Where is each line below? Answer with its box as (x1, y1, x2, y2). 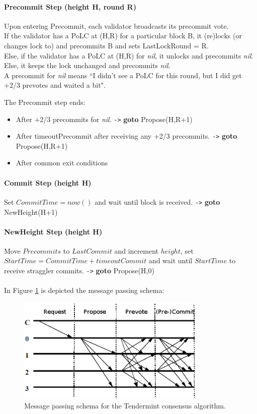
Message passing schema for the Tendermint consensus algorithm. (24, 400, 226, 411)
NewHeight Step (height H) (4, 226, 103, 236)
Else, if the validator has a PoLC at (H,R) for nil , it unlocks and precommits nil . (4, 50, 253, 61)
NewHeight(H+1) (4, 206, 58, 217)
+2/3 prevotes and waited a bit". (4, 80, 106, 90)
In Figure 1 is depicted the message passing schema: (4, 285, 164, 295)
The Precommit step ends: (4, 96, 85, 107)
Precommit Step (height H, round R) (4, 1, 136, 12)
